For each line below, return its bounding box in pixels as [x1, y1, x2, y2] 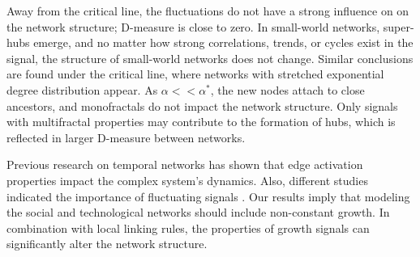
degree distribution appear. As [6, 81, 158, 98]
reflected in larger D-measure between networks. [6, 128, 246, 145]
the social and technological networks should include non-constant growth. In [6, 204, 390, 221]
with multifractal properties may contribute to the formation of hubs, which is [6, 113, 396, 130]
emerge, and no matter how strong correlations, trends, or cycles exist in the [33, 34, 414, 51]
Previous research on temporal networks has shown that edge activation [6, 156, 363, 173]
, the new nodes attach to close [210, 81, 365, 98]
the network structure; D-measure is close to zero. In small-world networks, [6, 18, 380, 35]
